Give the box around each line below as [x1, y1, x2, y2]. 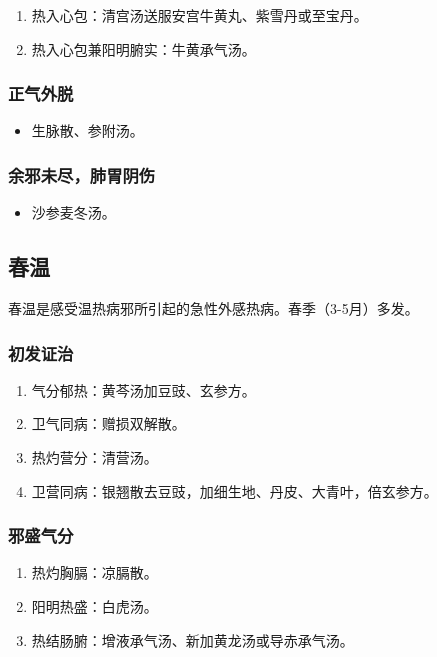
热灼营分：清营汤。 [31, 447, 158, 468]
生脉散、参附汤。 [31, 120, 144, 141]
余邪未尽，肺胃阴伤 [8, 162, 156, 187]
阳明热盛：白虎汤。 [31, 596, 158, 617]
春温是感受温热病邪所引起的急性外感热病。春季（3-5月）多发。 [8, 298, 419, 319]
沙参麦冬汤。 [31, 202, 116, 223]
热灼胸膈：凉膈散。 [31, 562, 158, 583]
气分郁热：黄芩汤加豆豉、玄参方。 [31, 379, 256, 400]
